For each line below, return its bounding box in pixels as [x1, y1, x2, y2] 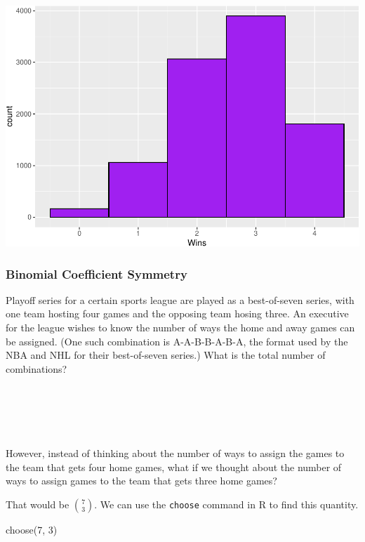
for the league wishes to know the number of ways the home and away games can [6, 320, 355, 335]
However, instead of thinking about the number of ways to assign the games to [6, 446, 345, 461]
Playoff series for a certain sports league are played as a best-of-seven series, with [6, 292, 354, 307]
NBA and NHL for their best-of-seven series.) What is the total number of [6, 348, 326, 362]
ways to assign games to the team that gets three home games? [6, 473, 277, 488]
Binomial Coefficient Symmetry [6, 265, 187, 282]
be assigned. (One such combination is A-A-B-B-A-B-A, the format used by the [6, 333, 348, 348]
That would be [6, 496, 69, 511]
